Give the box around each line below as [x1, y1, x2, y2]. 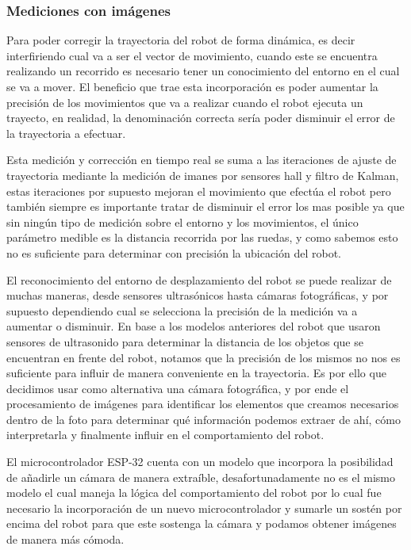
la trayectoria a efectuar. [6, 124, 126, 141]
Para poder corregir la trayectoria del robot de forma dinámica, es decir [6, 32, 355, 48]
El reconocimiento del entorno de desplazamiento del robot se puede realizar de [6, 271, 392, 288]
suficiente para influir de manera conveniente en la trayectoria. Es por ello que [6, 365, 386, 381]
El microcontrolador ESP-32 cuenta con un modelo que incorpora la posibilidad [6, 453, 394, 470]
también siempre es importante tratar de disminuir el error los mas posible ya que [6, 198, 405, 215]
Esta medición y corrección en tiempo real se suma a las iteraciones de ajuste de [6, 151, 397, 168]
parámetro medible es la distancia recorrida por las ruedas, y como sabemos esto [6, 229, 398, 246]
